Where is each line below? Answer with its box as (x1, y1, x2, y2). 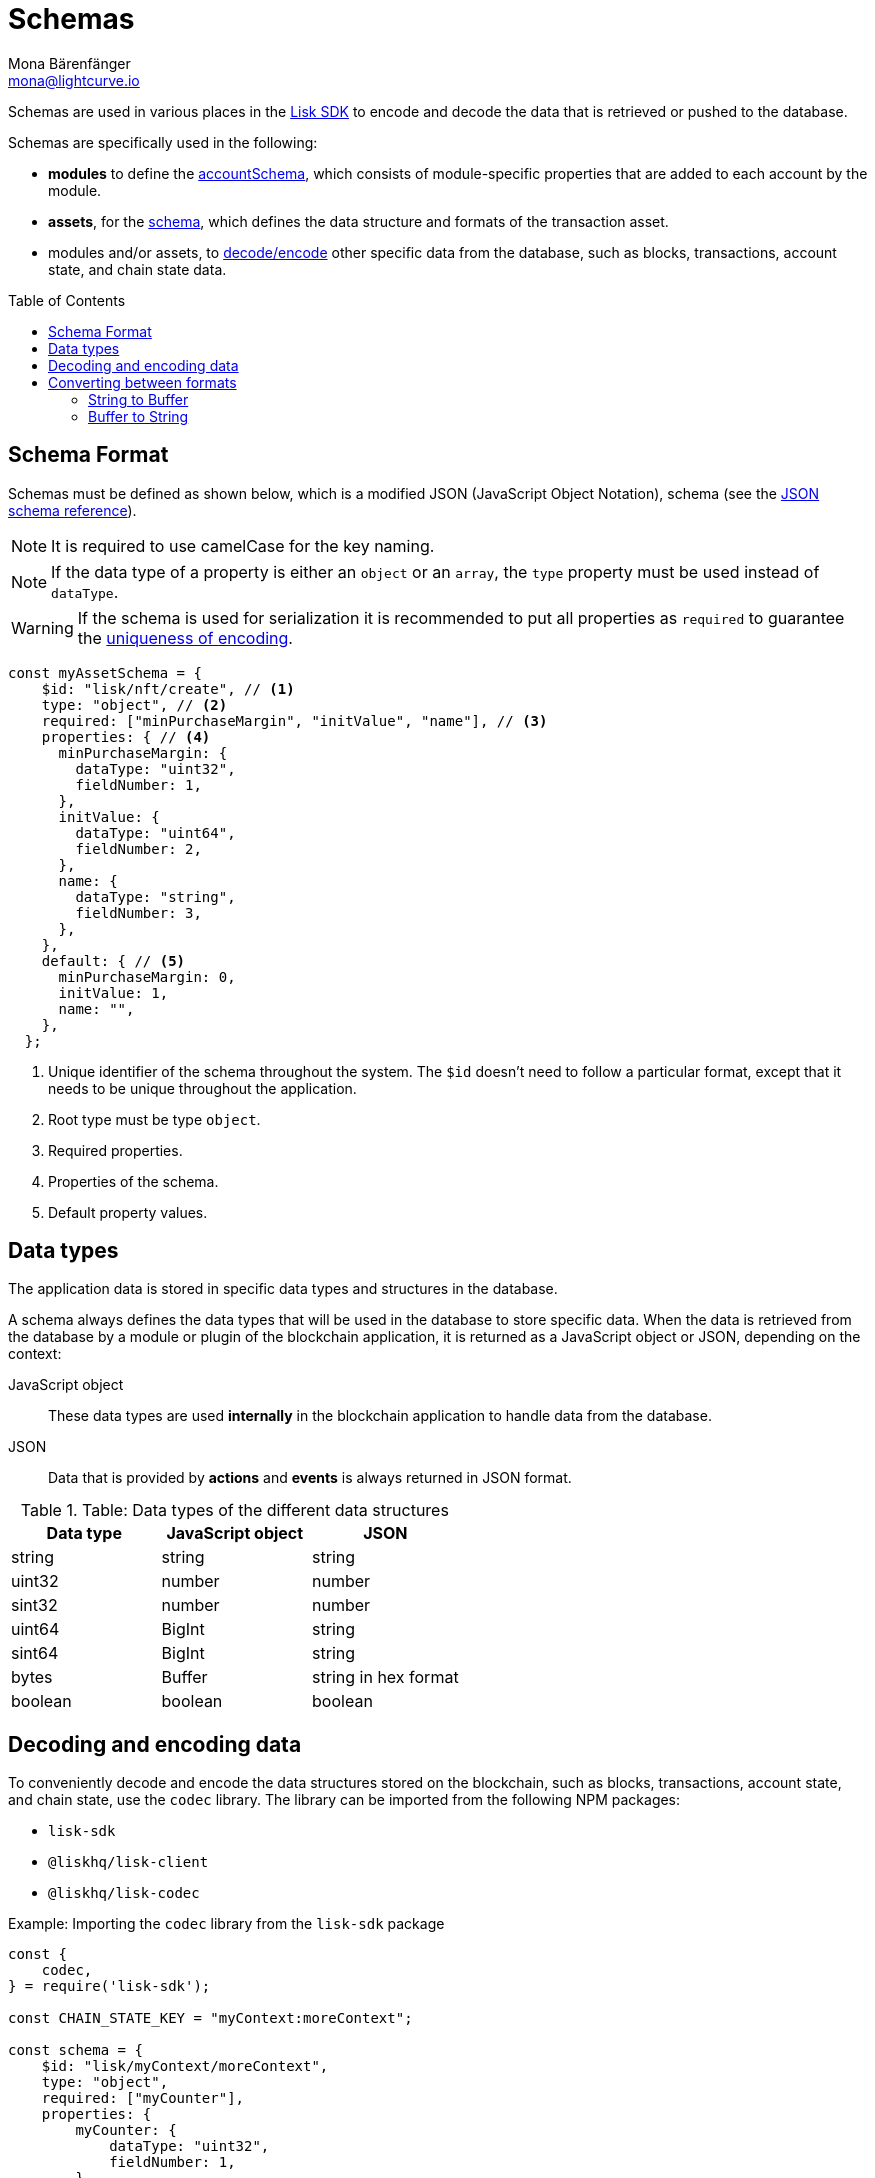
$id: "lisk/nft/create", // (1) (41, 680, 295, 697)
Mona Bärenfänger (8, 54, 131, 72)
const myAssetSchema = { (8, 664, 202, 681)
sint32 (11, 1595, 58, 1616)
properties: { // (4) (41, 728, 211, 745)
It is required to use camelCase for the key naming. (51, 535, 435, 556)
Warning (11, 617, 74, 638)
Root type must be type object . (48, 1110, 261, 1128)
